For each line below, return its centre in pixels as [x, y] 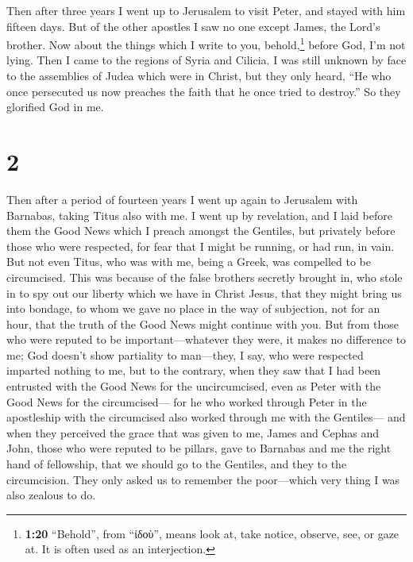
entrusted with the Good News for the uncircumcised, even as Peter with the [194, 386]
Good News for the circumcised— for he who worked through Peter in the [187, 401]
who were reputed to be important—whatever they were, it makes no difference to [206, 339]
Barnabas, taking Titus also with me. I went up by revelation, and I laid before [199, 215]
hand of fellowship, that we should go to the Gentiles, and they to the [177, 464]
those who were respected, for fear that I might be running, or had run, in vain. [201, 246]
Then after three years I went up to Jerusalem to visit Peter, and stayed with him [206, 10]
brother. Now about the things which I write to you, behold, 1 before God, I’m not [206, 43]
